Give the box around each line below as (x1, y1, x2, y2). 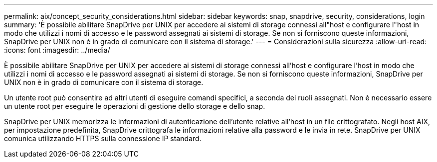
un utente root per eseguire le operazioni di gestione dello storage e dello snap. (4, 102, 265, 110)
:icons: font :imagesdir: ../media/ (4, 46, 110, 54)
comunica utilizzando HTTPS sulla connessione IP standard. (4, 134, 202, 143)
